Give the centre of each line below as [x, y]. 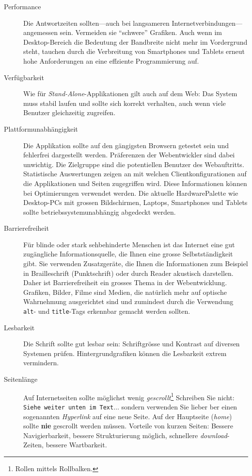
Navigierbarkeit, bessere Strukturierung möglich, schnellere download [125, 435]
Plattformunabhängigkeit [41, 128]
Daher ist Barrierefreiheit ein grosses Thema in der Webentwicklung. [125, 282]
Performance [23, 6]
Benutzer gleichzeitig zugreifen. [70, 112]
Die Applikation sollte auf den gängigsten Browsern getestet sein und [126, 145]
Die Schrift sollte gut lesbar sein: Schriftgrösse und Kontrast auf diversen [132, 344]
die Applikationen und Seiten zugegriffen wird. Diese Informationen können [135, 183]
